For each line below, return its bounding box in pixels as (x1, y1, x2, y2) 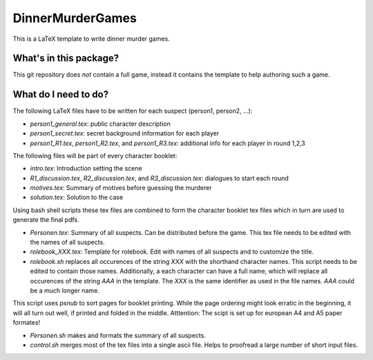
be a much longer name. (30, 287, 99, 294)
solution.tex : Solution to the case (30, 193, 124, 202)
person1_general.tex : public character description (30, 120, 171, 128)
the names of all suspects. (30, 238, 105, 247)
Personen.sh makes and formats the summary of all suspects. (30, 331, 207, 339)
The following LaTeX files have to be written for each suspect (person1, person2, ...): (12, 107, 253, 115)
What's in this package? (12, 53, 119, 64)
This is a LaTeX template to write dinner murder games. (12, 35, 171, 43)
